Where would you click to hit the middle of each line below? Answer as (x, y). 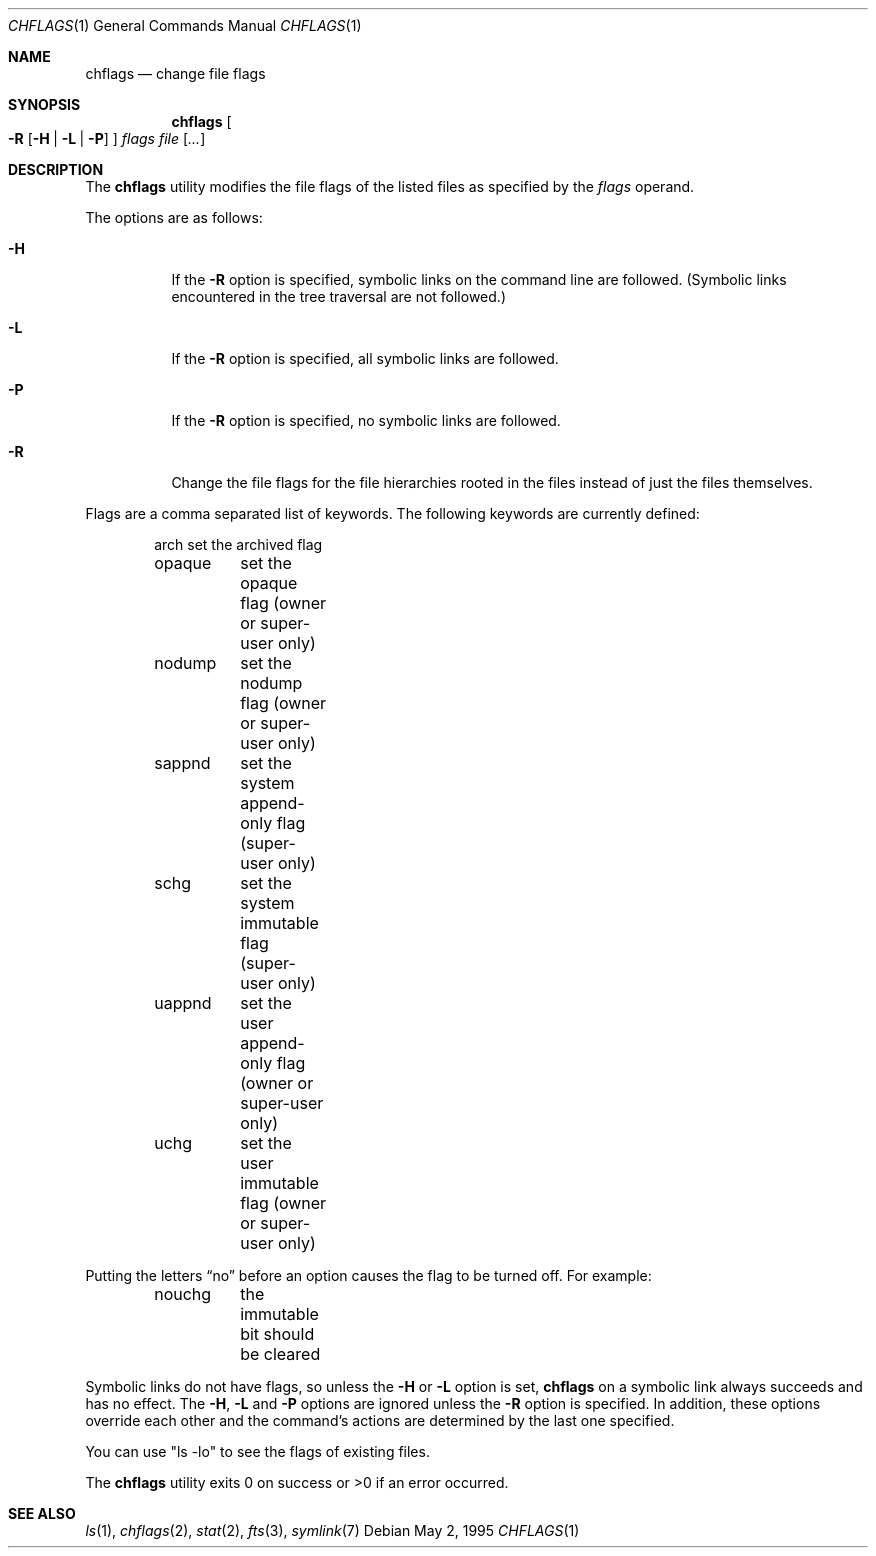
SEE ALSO (42, 1513)
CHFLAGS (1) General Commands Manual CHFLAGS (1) (185, 25)
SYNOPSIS (44, 104)
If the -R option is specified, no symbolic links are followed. (366, 420)
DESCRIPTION (56, 169)
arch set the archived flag (238, 544)
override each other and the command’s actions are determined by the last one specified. (380, 1420)
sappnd (182, 763)
